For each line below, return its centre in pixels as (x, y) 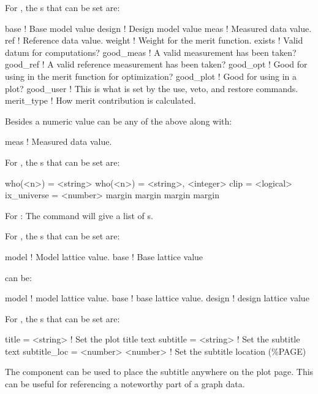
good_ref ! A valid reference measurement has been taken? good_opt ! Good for (156, 64)
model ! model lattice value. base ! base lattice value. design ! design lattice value (157, 298)
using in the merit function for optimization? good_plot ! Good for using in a (151, 76)
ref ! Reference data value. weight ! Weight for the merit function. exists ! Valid (154, 40)
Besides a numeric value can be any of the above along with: (119, 121)
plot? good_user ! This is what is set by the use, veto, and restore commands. (152, 88)
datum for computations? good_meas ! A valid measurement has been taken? (151, 52)
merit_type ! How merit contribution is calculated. (100, 100)
